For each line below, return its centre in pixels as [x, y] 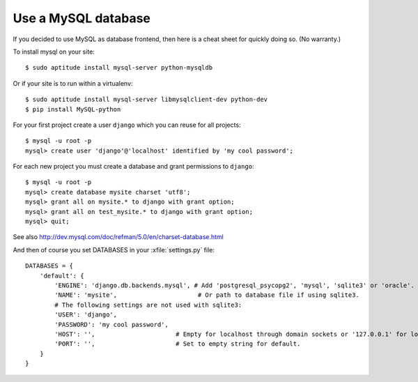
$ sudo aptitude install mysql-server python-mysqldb [119, 68]
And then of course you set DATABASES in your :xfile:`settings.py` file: [114, 250]
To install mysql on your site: [54, 52]
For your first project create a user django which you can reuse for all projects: [127, 125]
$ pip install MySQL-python [73, 109]
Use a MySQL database [82, 18]
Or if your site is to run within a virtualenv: [73, 83]
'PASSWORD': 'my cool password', [111, 324]
